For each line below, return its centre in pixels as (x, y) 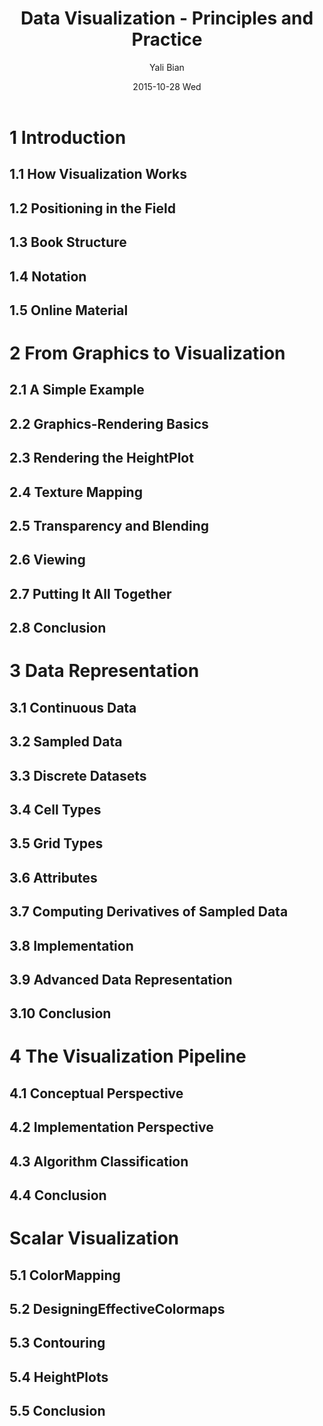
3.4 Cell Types (55, 809)
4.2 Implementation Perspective (111, 1127)
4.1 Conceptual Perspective (96, 1093)
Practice (167, 39)
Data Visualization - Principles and (167, 18)
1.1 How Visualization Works (98, 174)
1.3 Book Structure (68, 242)
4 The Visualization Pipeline (128, 1056)
